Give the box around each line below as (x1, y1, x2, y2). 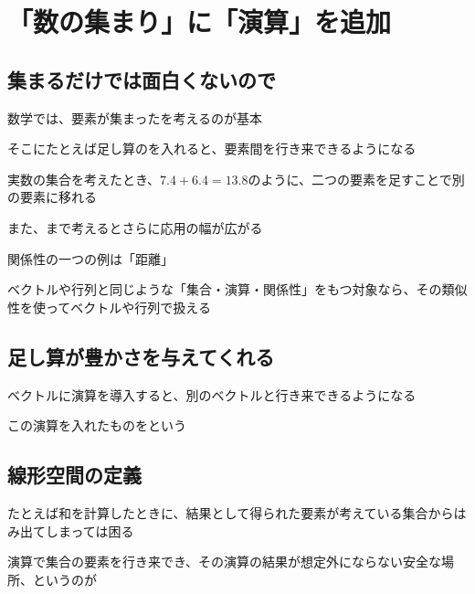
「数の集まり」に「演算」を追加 (7, 3, 392, 40)
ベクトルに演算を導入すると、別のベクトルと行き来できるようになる (7, 385, 417, 404)
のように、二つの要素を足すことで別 (248, 169, 465, 188)
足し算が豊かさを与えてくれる (7, 342, 275, 370)
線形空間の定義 (7, 461, 142, 489)
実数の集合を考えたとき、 (7, 169, 161, 188)
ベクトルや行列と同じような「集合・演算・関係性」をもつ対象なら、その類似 (7, 280, 468, 299)
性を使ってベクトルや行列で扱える (7, 297, 211, 316)
